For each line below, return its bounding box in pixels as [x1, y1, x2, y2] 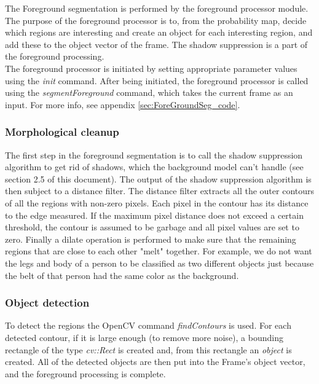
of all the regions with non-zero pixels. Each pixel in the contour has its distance [5, 196, 309, 209]
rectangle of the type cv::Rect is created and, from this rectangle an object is [5, 343, 292, 356]
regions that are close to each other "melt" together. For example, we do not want [5, 245, 312, 257]
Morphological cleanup [5, 124, 119, 139]
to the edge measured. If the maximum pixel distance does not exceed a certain [5, 208, 304, 221]
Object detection [5, 295, 90, 310]
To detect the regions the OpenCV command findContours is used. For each [5, 319, 291, 332]
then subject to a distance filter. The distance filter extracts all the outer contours [5, 184, 315, 197]
